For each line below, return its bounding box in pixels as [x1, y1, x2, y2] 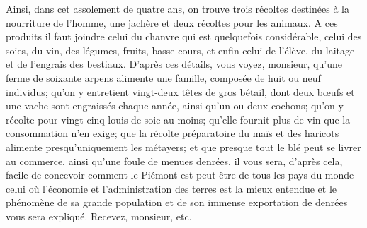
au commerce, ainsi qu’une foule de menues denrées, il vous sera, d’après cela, [6, 153, 343, 168]
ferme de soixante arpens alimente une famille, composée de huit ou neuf [6, 70, 321, 85]
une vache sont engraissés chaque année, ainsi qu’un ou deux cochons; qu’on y [6, 98, 344, 113]
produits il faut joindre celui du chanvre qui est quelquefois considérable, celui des [6, 29, 362, 44]
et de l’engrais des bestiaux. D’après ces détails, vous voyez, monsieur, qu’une [6, 56, 342, 71]
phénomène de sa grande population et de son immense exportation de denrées [6, 195, 348, 210]
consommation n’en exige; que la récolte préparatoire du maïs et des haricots [6, 126, 339, 140]
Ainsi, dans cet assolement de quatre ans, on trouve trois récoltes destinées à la [6, 1, 349, 16]
